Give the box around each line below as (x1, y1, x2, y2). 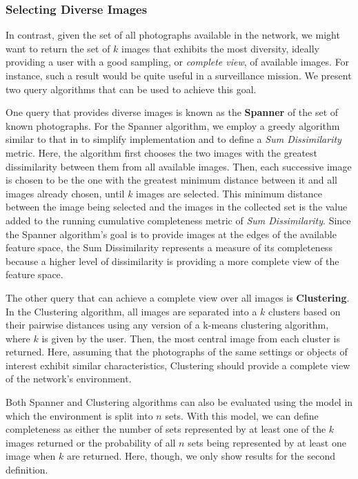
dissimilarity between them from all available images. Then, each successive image (6, 159, 352, 173)
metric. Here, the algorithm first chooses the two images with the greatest (6, 145, 318, 159)
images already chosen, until (6, 186, 125, 200)
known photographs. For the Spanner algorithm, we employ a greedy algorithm (6, 118, 340, 133)
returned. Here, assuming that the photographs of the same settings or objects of (6, 344, 348, 359)
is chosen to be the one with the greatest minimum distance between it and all (6, 173, 337, 187)
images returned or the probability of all (6, 435, 176, 449)
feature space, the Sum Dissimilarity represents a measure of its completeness (6, 240, 332, 255)
